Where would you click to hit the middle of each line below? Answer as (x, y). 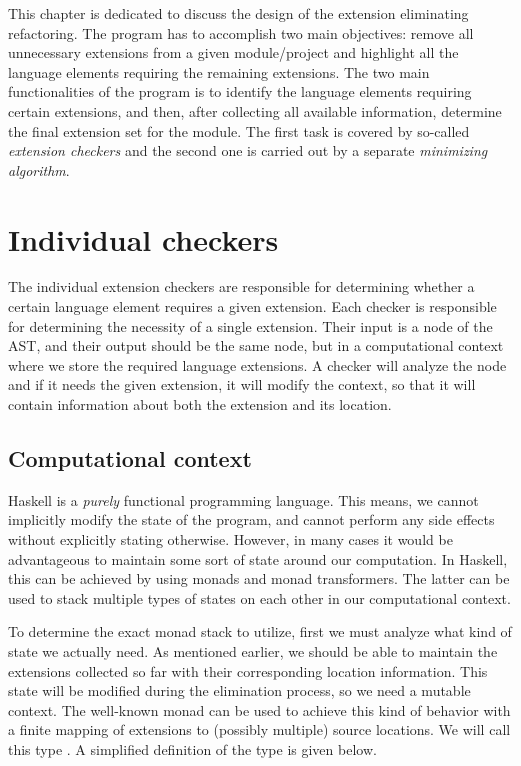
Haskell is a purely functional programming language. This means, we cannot (243, 499)
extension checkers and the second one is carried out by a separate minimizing (248, 150)
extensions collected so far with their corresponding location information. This (248, 670)
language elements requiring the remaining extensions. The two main (219, 71)
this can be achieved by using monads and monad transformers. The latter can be (259, 578)
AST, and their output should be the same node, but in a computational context (256, 345)
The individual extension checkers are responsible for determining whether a (241, 286)
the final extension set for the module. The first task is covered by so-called (239, 130)
